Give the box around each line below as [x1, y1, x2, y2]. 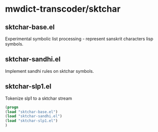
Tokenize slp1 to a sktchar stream [5, 95, 72, 101]
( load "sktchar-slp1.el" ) [5, 118, 58, 123]
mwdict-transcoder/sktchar [5, 3, 121, 15]
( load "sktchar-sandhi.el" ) [5, 114, 63, 119]
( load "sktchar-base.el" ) [5, 109, 58, 114]
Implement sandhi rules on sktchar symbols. [5, 68, 94, 74]
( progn [5, 105, 19, 110]
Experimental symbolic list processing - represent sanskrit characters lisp [5, 36, 153, 42]
